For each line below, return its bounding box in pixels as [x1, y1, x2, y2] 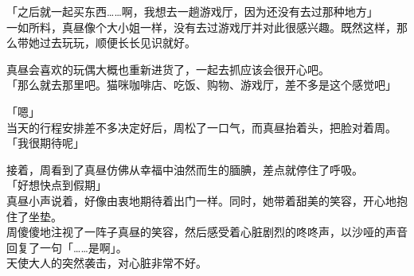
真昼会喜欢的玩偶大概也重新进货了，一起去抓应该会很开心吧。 [6, 60, 330, 77]
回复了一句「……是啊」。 [6, 239, 127, 255]
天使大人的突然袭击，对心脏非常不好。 [6, 255, 207, 271]
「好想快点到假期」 [6, 177, 107, 193]
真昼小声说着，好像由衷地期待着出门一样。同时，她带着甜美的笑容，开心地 [6, 192, 396, 208]
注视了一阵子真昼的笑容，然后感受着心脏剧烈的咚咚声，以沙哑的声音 [50, 224, 408, 240]
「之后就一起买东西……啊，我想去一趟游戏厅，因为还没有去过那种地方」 [6, 3, 378, 19]
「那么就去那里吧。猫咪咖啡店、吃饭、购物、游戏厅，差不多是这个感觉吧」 [6, 76, 396, 93]
